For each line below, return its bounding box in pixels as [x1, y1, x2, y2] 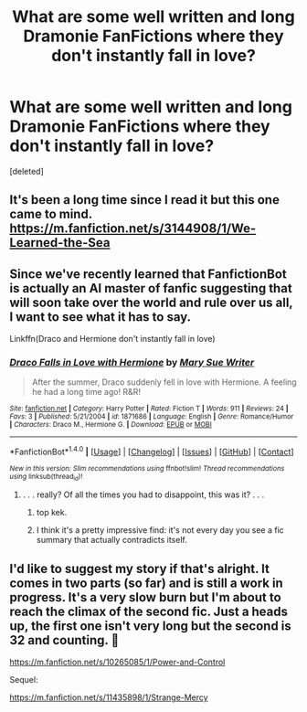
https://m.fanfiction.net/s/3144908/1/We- [9, 221, 257, 237]
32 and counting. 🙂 [9, 632, 120, 648]
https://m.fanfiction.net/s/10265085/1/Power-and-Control [9, 656, 226, 668]
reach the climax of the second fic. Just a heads [9, 603, 289, 619]
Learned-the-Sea [9, 235, 111, 250]
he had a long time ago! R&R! [31, 387, 142, 398]
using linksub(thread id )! [9, 473, 83, 483]
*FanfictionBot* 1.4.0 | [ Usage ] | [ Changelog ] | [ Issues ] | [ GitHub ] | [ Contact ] [9, 445, 294, 458]
